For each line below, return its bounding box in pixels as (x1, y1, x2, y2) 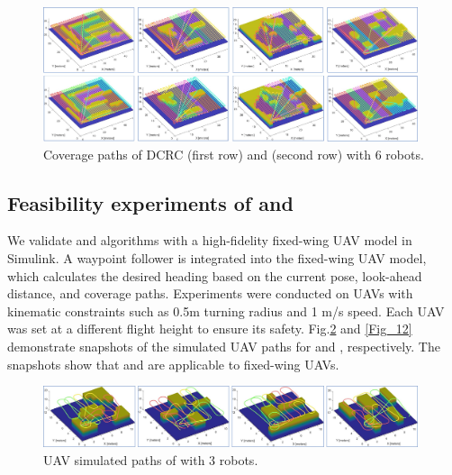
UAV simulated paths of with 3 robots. (43, 450, 258, 469)
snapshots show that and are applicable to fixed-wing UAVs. (7, 354, 339, 373)
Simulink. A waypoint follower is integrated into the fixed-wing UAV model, (7, 249, 427, 268)
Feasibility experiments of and (7, 188, 294, 216)
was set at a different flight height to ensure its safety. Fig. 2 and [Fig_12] (7, 319, 412, 338)
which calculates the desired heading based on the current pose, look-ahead (7, 266, 422, 285)
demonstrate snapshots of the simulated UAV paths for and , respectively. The (7, 337, 440, 356)
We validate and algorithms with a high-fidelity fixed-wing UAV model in (7, 231, 412, 250)
